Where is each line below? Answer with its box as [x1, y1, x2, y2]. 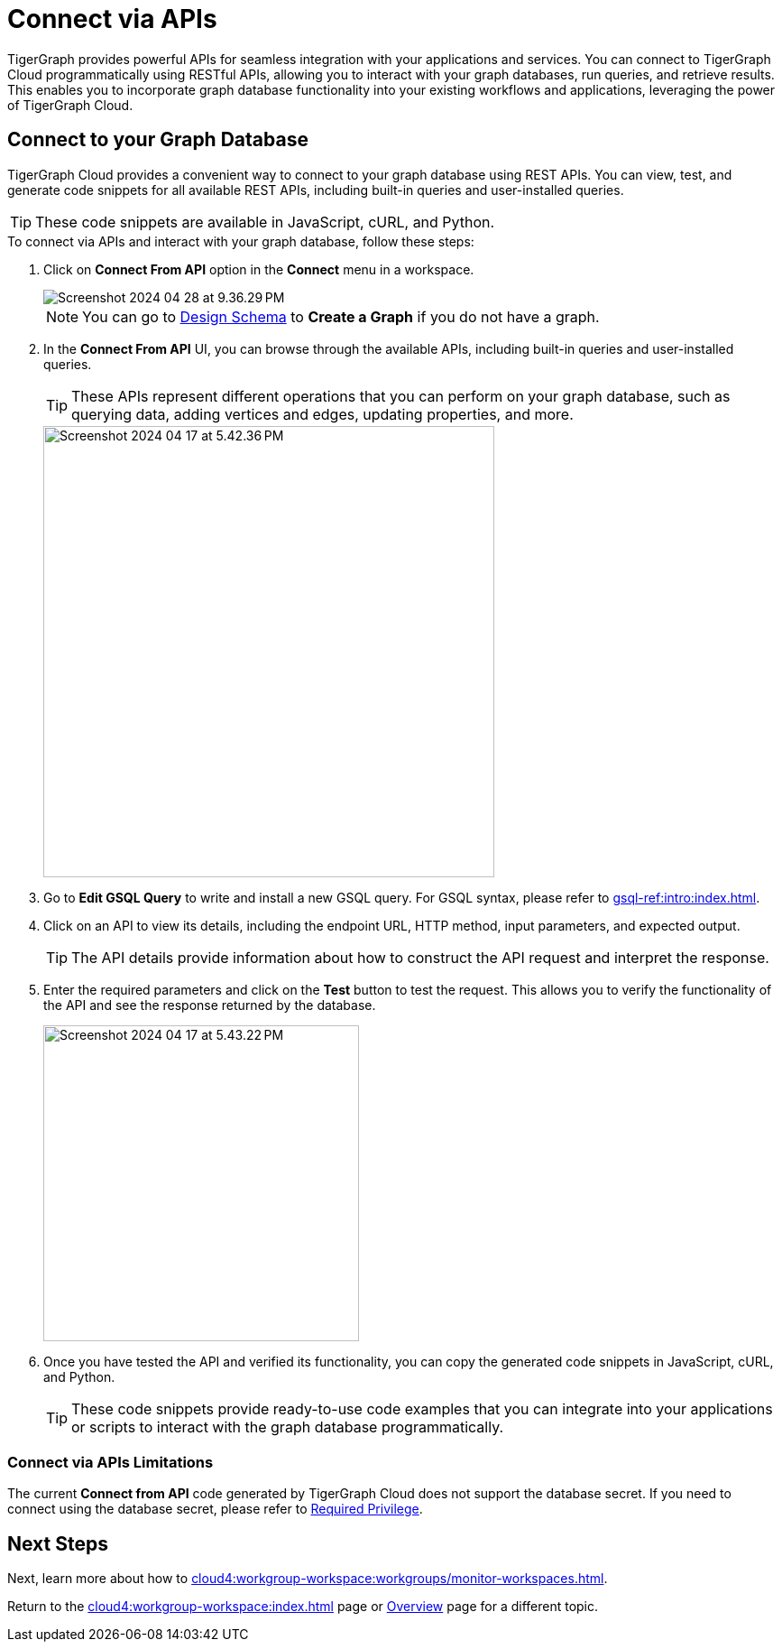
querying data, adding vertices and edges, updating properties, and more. [71, 404, 574, 423]
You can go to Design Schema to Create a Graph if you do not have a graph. [82, 307, 600, 326]
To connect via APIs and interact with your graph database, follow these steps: [7, 233, 474, 249]
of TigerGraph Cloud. [7, 97, 133, 113]
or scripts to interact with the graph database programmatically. [71, 1417, 504, 1436]
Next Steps [7, 1532, 108, 1555]
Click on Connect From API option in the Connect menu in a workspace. [43, 261, 474, 277]
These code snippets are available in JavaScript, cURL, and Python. [35, 212, 495, 231]
